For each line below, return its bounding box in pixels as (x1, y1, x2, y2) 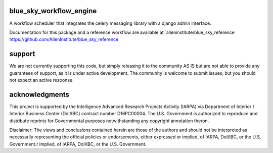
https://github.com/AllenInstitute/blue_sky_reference (9, 36, 119, 42)
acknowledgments (9, 90, 69, 98)
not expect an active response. (9, 77, 74, 83)
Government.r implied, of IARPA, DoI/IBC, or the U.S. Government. (9, 141, 147, 147)
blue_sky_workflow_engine (9, 7, 97, 15)
